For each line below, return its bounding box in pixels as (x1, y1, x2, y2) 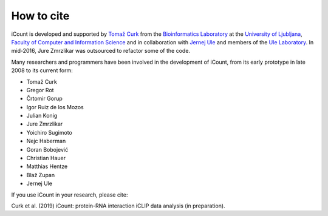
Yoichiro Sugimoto (26, 129, 72, 136)
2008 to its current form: (11, 67, 73, 74)
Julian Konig (26, 112, 58, 120)
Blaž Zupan (26, 171, 55, 178)
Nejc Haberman (26, 137, 66, 145)
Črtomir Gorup (26, 95, 63, 103)
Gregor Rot (26, 86, 54, 93)
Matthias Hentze (26, 163, 68, 170)
